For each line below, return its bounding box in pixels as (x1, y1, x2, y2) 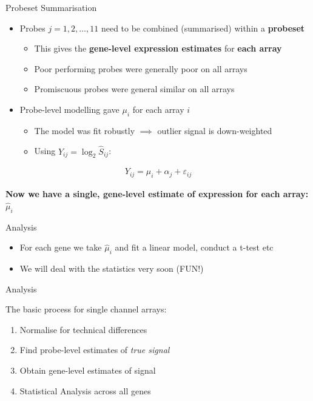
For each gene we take (19, 241, 102, 254)
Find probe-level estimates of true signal (19, 343, 170, 356)
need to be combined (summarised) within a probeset (101, 21, 305, 34)
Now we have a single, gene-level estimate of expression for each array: (5, 187, 309, 200)
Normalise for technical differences (19, 323, 147, 335)
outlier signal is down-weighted (157, 124, 272, 136)
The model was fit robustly (34, 124, 135, 136)
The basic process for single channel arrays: (5, 303, 167, 315)
